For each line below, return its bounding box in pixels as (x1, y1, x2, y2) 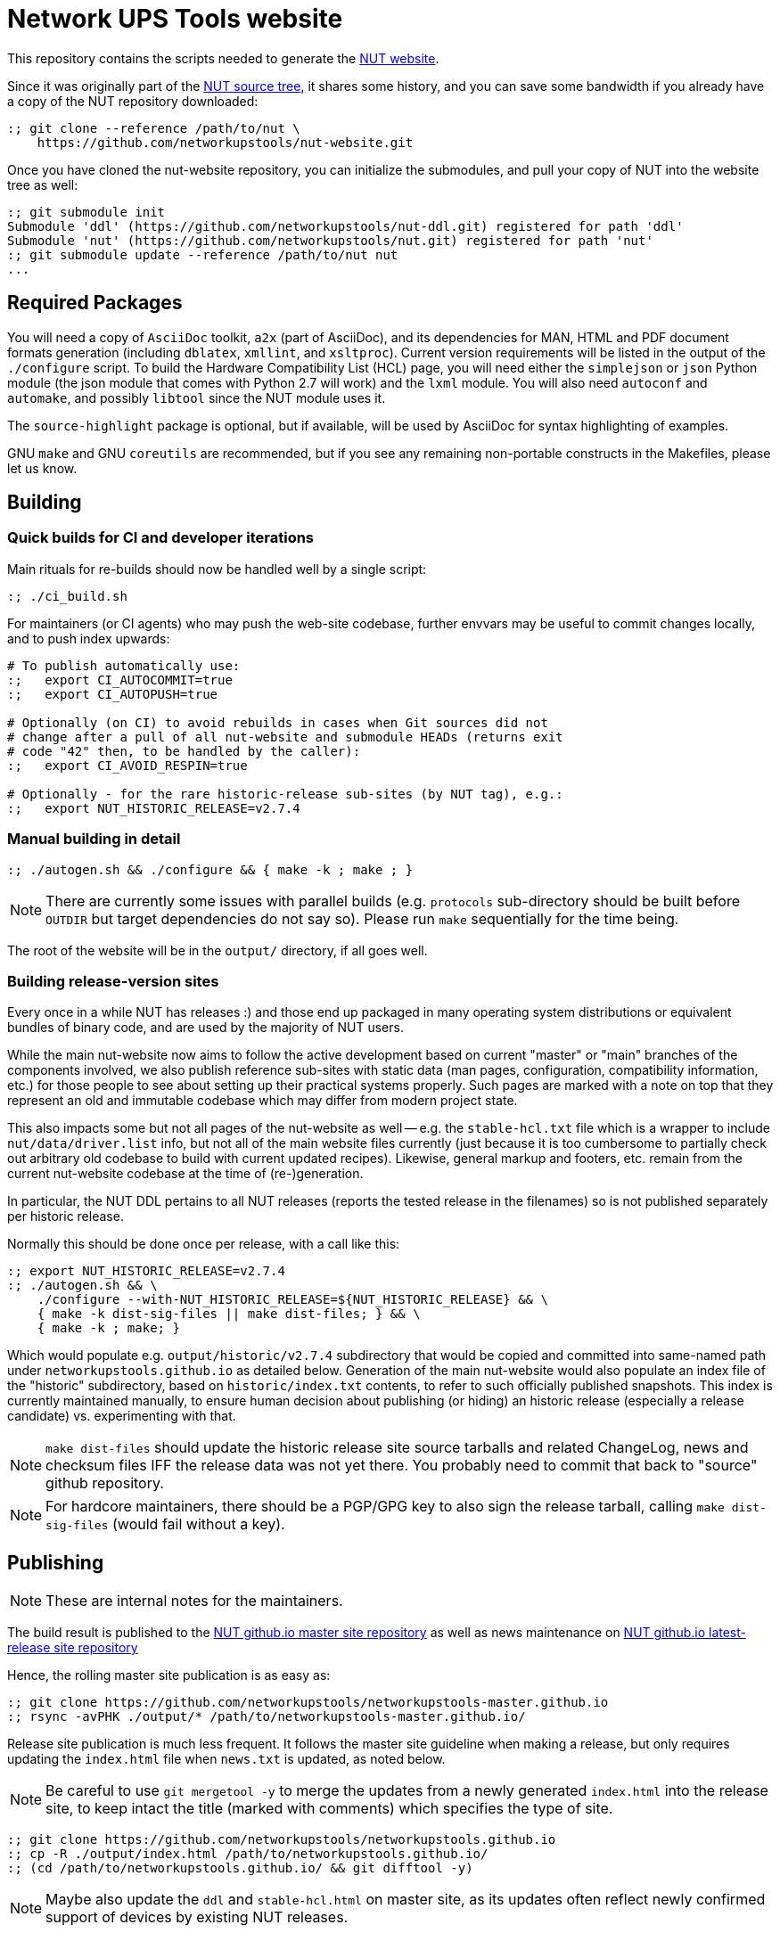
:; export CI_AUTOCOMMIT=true (7, 672, 233, 687)
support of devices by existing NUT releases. (45, 1908, 349, 1927)
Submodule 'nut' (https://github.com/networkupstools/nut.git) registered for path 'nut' (7, 233, 653, 248)
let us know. (7, 460, 78, 476)
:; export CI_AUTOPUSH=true (7, 686, 218, 701)
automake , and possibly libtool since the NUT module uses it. (7, 389, 386, 405)
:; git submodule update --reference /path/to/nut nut (7, 247, 398, 262)
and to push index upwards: (7, 630, 170, 646)
